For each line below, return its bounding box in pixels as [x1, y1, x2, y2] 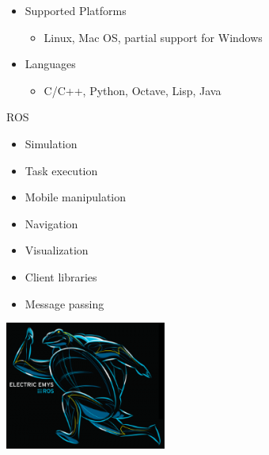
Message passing [25, 295, 104, 312]
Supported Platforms [25, 2, 127, 18]
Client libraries [25, 268, 97, 285]
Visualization [25, 242, 89, 258]
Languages [25, 55, 76, 72]
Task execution [25, 162, 98, 178]
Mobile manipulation [25, 189, 127, 205]
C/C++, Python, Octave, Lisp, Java [44, 82, 222, 98]
